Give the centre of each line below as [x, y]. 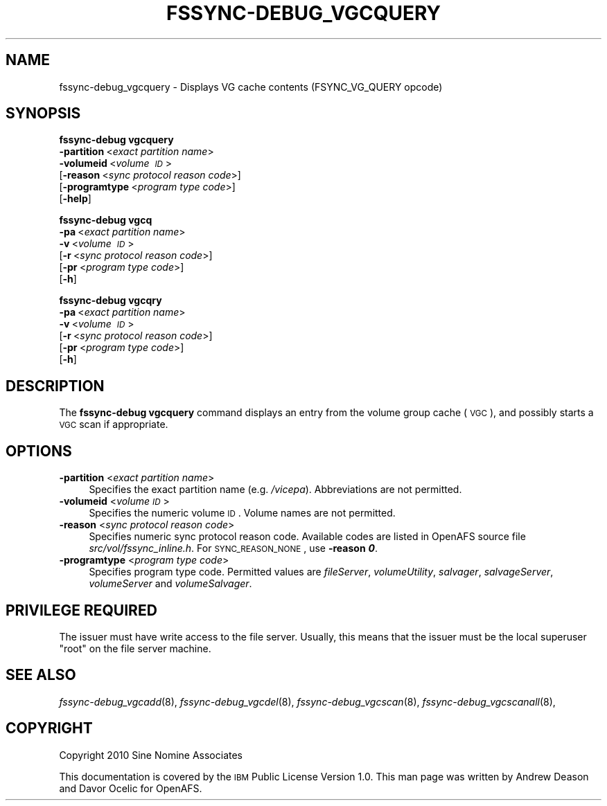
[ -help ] [75, 199]
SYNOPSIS [43, 114]
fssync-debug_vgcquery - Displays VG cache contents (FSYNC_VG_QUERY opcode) [251, 87]
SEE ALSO [41, 675]
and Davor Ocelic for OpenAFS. [131, 788]
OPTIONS [39, 451]
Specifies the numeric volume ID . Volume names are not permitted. [242, 513]
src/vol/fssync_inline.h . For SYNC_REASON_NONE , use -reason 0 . [234, 548]
